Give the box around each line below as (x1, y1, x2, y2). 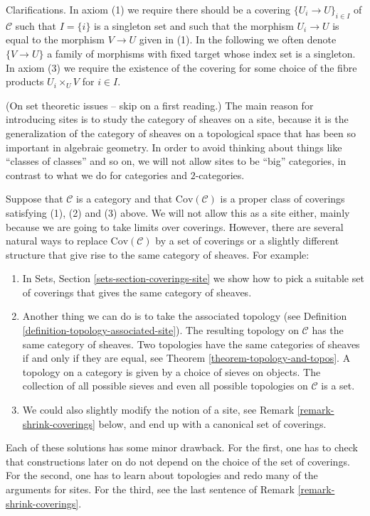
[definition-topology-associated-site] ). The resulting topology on (22, 323, 299, 338)
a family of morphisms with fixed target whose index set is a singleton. (47, 45, 356, 60)
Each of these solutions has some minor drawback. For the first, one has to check (6, 440, 358, 455)
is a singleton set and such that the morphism (94, 18, 294, 33)
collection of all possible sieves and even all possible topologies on (22, 378, 308, 393)
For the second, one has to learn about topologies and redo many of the (6, 468, 318, 483)
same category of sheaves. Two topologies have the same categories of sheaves (22, 336, 360, 351)
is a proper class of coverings (220, 191, 345, 206)
